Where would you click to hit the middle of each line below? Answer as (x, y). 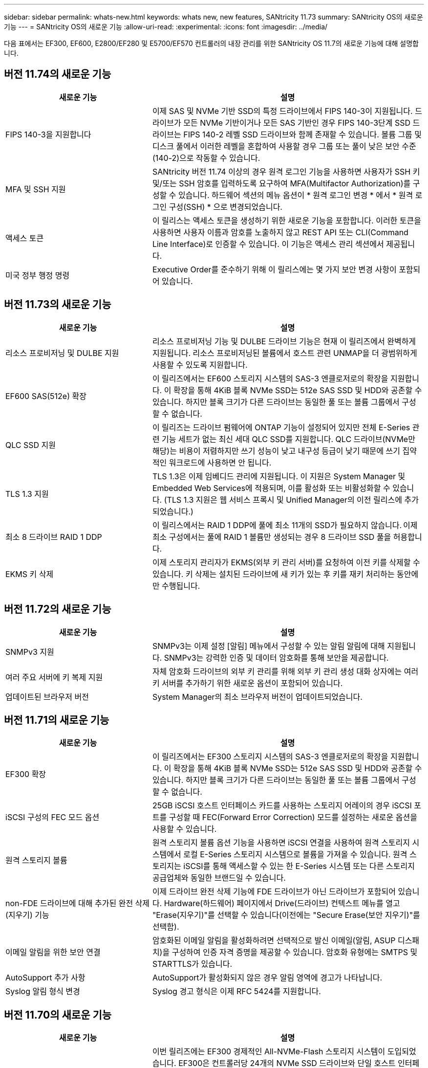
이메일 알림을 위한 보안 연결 (53, 952)
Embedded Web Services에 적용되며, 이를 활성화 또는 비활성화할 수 (271, 488)
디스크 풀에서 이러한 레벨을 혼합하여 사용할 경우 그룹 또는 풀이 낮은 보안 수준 (284, 146)
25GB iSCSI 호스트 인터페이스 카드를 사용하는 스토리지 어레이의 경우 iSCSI (282, 806)
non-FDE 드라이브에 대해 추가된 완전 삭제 (78, 903)
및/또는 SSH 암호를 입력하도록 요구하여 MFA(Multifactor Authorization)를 (281, 183)
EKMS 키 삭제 (30, 574)
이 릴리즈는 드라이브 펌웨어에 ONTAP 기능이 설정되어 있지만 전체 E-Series (281, 427)
